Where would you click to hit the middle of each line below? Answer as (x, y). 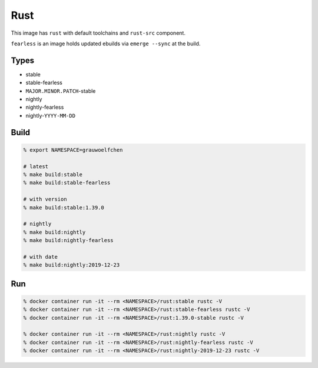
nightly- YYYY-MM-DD (51, 115)
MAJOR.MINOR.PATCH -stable (61, 91)
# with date (41, 257)
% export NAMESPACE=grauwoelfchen (73, 150)
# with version (45, 199)
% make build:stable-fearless (67, 183)
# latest (36, 166)
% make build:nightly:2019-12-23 (72, 265)
